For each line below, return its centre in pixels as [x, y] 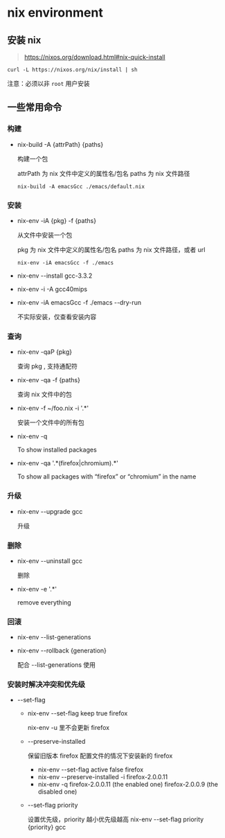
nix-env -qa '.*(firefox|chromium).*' [68, 463]
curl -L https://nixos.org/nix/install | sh [72, 70]
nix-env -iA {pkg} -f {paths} [57, 220]
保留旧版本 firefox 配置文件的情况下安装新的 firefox [100, 756]
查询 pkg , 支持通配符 [47, 366]
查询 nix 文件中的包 [44, 394]
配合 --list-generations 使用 [56, 665]
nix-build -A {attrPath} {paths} [60, 144]
